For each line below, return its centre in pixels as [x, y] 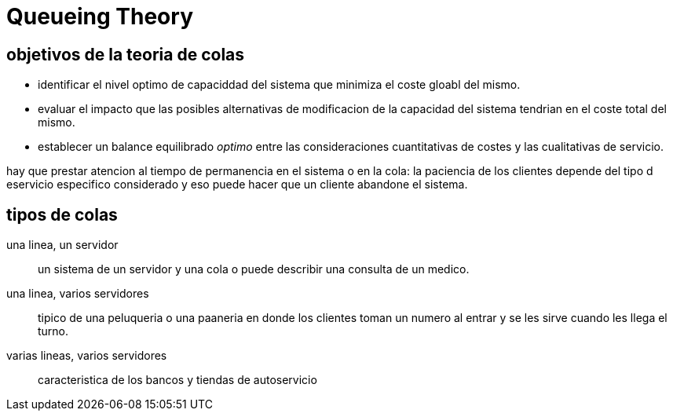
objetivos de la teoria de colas [126, 54]
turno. [53, 331]
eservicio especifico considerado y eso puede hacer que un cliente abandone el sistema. [237, 185]
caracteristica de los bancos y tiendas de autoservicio [177, 380]
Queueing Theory [100, 16]
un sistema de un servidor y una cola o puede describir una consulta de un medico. [254, 269]
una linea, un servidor [62, 245]
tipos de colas [62, 214]
